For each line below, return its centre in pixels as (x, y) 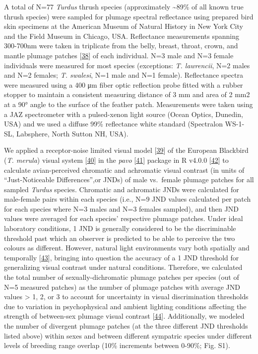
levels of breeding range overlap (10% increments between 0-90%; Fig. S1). (117, 345)
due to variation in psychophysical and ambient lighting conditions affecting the (125, 306)
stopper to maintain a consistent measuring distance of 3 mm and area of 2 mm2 (127, 94)
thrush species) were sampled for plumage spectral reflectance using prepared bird (129, 16)
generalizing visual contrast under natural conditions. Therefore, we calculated (123, 267)
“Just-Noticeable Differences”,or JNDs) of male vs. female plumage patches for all (129, 179)
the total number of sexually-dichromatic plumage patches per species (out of (122, 277)
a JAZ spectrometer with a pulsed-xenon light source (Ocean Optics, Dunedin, (124, 114)
